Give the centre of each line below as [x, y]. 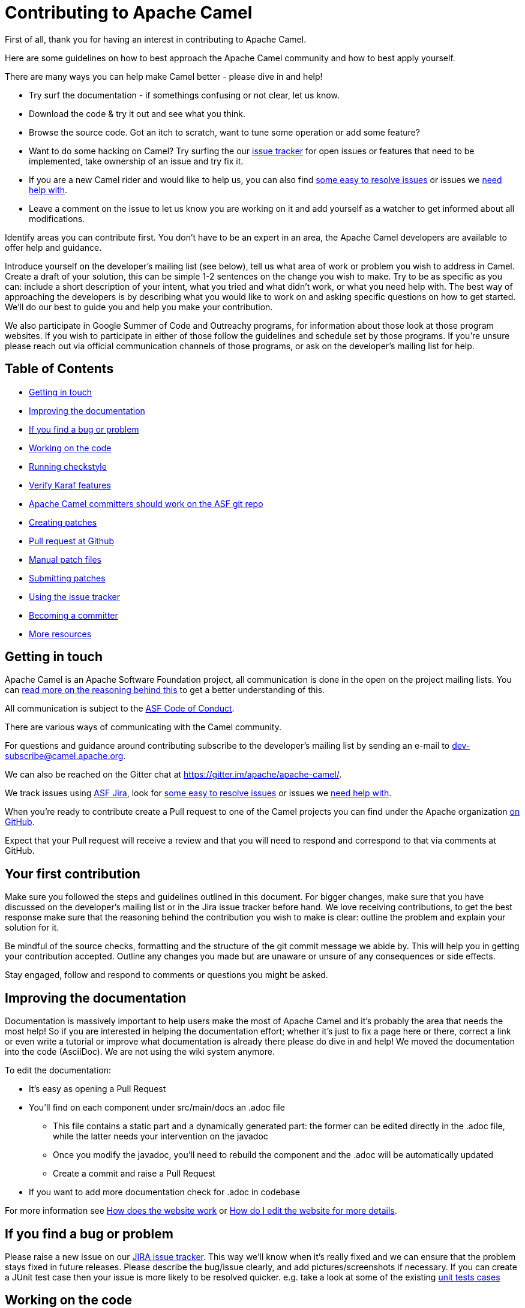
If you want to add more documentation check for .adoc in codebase [164, 1192]
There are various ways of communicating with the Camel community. [143, 727]
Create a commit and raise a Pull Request [134, 1174]
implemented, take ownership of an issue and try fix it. [136, 161]
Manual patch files [65, 559]
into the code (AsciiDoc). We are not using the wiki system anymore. [140, 1052]
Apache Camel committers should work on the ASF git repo [146, 503]
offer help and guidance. [53, 247]
